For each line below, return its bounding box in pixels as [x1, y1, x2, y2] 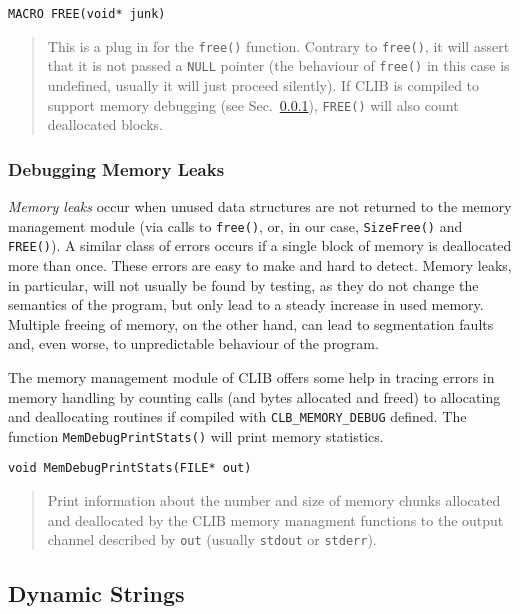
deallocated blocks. [47, 114, 163, 135]
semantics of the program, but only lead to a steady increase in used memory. [8, 294, 484, 315]
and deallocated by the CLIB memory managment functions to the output [47, 509, 504, 530]
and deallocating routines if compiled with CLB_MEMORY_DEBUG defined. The [8, 406, 467, 427]
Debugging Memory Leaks [8, 156, 225, 181]
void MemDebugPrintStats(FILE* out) [8, 461, 252, 476]
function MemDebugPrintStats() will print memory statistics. [8, 425, 384, 446]
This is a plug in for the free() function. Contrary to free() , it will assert [47, 35, 510, 56]
